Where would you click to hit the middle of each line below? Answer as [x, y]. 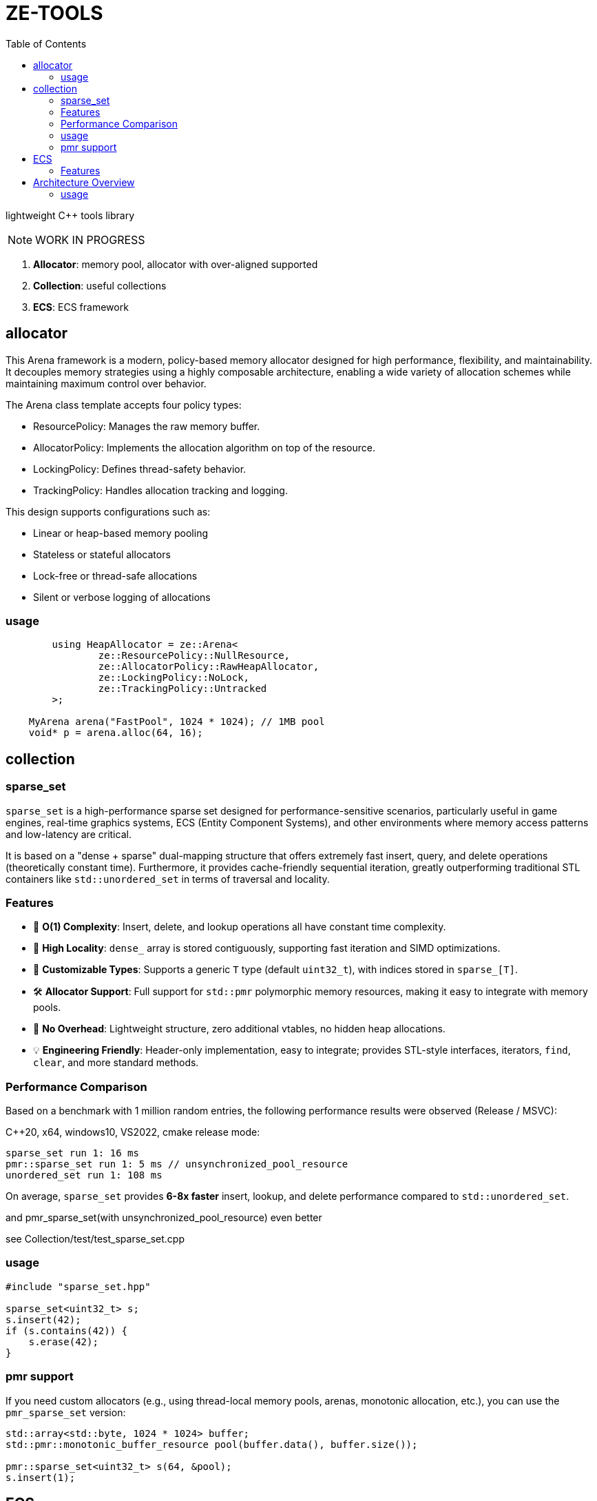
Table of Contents [46, 43]
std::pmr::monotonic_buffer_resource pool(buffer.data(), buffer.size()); [212, 1444]
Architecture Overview [84, 182]
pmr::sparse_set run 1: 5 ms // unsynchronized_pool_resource [177, 1164]
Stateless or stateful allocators [102, 554]
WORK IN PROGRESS [90, 239]
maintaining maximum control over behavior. [106, 383]
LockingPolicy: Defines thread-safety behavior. [140, 469]
